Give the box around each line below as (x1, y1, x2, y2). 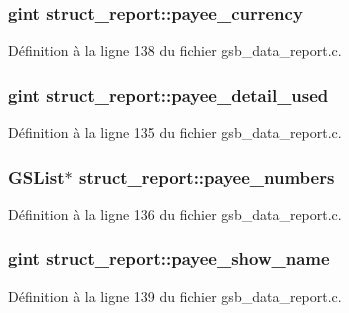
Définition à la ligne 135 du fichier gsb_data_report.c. (8, 122, 342, 143)
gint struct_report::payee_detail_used (8, 82, 329, 107)
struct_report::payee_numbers (78, 164, 335, 189)
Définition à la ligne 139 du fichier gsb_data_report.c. (8, 285, 342, 306)
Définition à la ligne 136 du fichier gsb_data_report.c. (8, 203, 342, 224)
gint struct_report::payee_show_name (8, 246, 330, 271)
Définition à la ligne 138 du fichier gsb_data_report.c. (8, 40, 342, 61)
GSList (8, 164, 65, 189)
